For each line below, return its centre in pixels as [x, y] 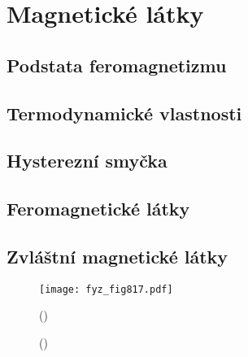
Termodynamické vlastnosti [124, 113]
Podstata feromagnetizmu [117, 65]
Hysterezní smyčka [87, 161]
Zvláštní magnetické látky [117, 256]
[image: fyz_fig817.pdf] [106, 289]
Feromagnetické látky [98, 209]
